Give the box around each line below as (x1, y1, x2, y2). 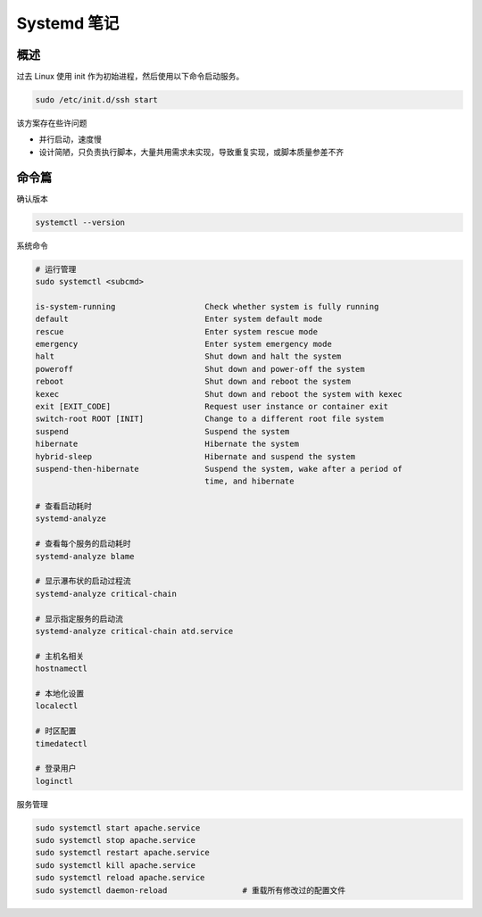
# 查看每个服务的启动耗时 (35, 539, 131, 549)
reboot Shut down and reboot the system (35, 376, 352, 387)
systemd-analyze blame (35, 551, 135, 561)
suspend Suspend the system (35, 426, 290, 436)
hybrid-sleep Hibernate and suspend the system (35, 451, 356, 461)
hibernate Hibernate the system (35, 439, 299, 450)
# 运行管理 (35, 264, 77, 274)
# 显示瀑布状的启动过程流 (35, 576, 131, 586)
